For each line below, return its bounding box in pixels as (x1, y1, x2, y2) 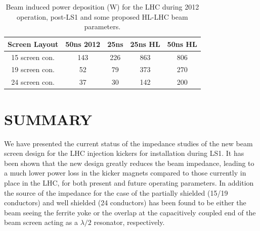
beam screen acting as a (4, 217, 78, 227)
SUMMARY (4, 108, 92, 129)
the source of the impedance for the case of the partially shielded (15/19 (4, 187, 228, 198)
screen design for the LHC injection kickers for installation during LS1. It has (4, 148, 244, 158)
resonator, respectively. (94, 217, 165, 227)
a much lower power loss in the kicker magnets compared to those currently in (4, 167, 246, 178)
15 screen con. (11, 51, 55, 62)
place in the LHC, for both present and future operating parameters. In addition (4, 177, 254, 188)
